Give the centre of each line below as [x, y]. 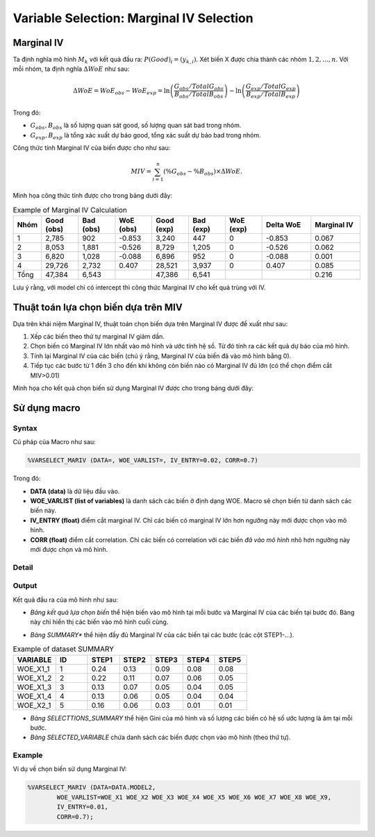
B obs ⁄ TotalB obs [199, 95]
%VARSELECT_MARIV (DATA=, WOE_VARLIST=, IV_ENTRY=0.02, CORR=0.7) [143, 460]
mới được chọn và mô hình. [69, 549]
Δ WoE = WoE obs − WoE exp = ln [122, 92]
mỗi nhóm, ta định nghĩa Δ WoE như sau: [71, 69]
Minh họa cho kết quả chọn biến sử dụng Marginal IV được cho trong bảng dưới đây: [133, 388]
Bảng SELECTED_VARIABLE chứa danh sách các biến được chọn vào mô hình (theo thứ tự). [160, 737]
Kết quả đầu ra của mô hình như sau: [65, 600]
